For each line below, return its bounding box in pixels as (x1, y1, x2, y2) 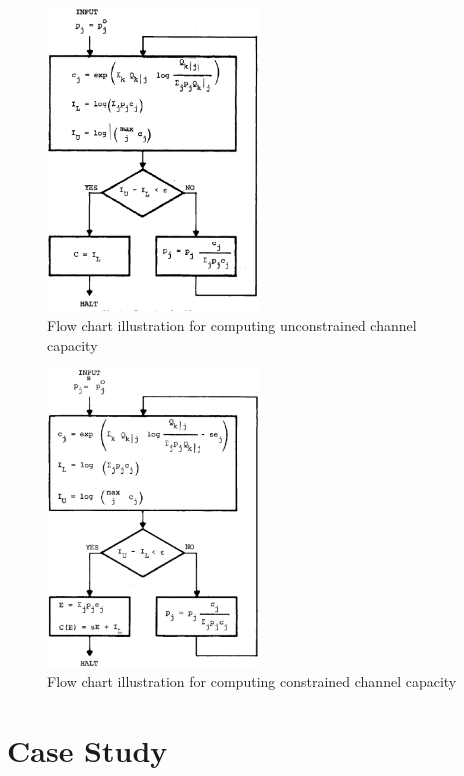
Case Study (7, 729, 168, 770)
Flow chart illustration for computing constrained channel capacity (47, 670, 457, 691)
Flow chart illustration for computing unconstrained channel (47, 314, 417, 335)
